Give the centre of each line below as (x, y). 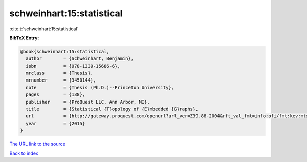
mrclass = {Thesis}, (60, 73)
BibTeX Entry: (24, 38)
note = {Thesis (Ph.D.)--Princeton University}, (100, 87)
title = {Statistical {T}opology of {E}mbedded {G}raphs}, (112, 109)
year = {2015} (56, 123)
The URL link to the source (38, 144)
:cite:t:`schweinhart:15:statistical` (44, 29)
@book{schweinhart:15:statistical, (65, 52)
